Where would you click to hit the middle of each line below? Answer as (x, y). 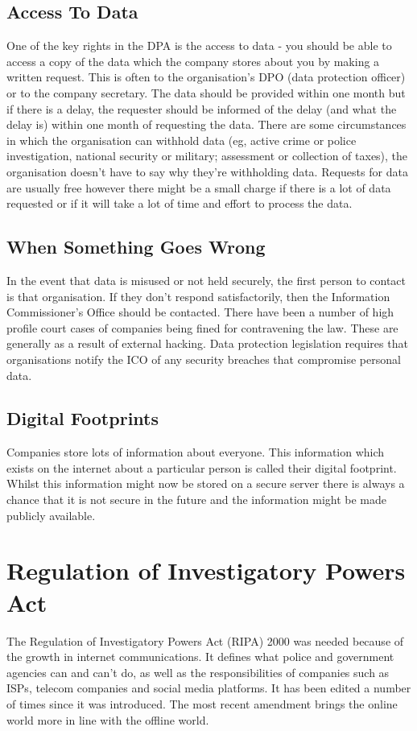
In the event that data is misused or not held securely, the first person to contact (206, 280)
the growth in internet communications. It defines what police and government (200, 657)
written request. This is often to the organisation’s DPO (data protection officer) (206, 77)
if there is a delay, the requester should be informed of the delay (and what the (202, 108)
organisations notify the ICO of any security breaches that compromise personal (204, 359)
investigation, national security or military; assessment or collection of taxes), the (207, 156)
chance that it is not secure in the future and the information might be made (196, 500)
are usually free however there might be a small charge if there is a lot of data (199, 187)
